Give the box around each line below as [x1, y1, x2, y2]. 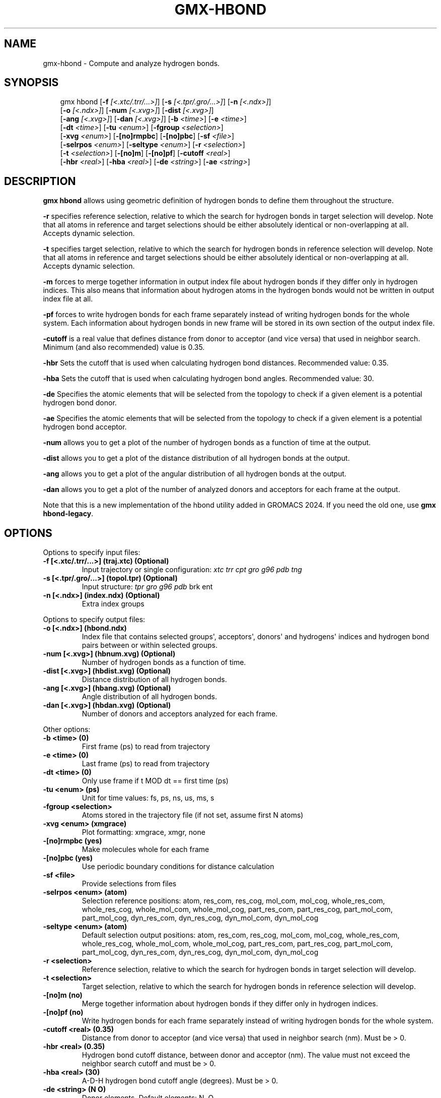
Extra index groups [82, 599, 144, 608]
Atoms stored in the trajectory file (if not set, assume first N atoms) [82, 811, 304, 820]
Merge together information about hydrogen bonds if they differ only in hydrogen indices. [82, 999, 378, 1008]
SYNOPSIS [4, 76, 59, 89]
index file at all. [43, 294, 93, 303]
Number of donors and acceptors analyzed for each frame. [82, 709, 278, 718]
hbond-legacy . [43, 509, 94, 518]
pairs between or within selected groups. [82, 641, 218, 650]
